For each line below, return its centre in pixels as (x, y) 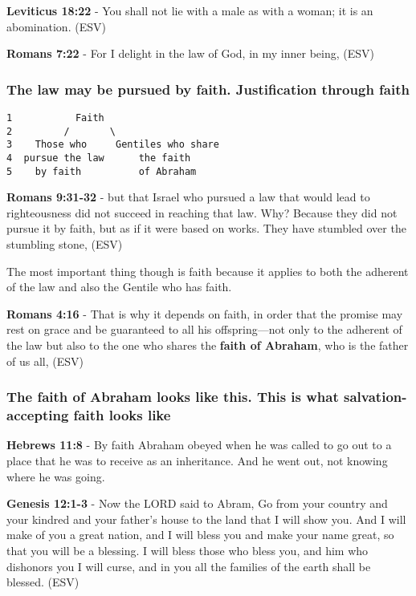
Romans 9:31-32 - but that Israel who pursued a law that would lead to (188, 197)
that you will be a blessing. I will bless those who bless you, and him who (188, 550)
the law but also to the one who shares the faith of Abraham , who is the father (208, 345)
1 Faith (55, 118)
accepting (38, 415)
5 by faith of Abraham (102, 171)
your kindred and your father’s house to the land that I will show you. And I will (206, 519)
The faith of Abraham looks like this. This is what (173, 397)
